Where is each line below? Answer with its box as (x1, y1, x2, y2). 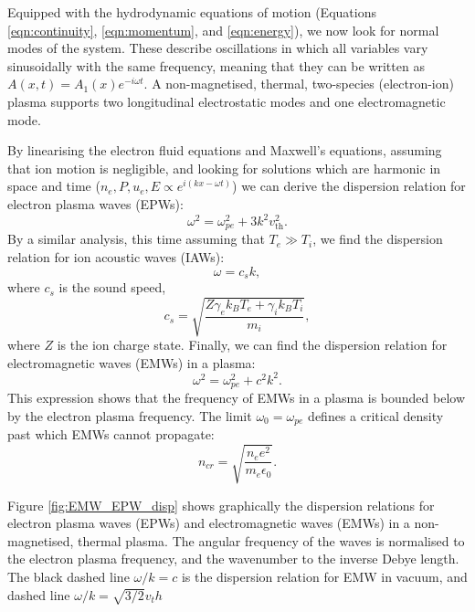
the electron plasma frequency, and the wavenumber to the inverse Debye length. (7, 549, 459, 568)
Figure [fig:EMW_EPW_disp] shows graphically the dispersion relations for (7, 495, 435, 514)
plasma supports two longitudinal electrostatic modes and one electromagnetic (7, 91, 446, 111)
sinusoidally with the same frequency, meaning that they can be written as (7, 56, 425, 75)
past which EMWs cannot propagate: (7, 425, 215, 444)
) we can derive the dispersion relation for (232, 176, 466, 195)
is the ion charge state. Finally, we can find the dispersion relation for (57, 335, 448, 354)
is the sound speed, (58, 278, 166, 297)
